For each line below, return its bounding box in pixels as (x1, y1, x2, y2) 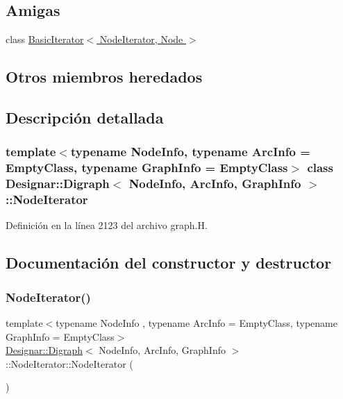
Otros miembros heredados (6, 66, 203, 87)
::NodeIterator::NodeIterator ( (6, 356, 133, 371)
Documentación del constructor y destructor (6, 252, 332, 273)
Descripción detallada (6, 106, 164, 128)
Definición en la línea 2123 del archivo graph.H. (6, 218, 208, 232)
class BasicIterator (6, 32, 84, 46)
